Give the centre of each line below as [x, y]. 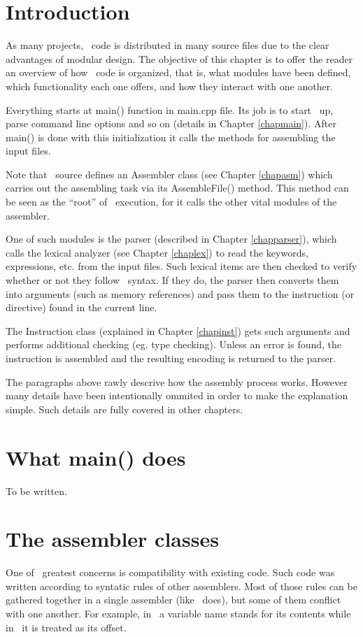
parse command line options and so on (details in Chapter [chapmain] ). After [171, 123]
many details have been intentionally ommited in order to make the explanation [177, 395]
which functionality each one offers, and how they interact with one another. [170, 86]
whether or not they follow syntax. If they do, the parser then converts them [172, 280]
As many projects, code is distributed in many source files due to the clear [168, 45]
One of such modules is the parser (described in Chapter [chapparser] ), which [171, 239]
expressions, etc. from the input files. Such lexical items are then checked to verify [181, 266]
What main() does [96, 457]
